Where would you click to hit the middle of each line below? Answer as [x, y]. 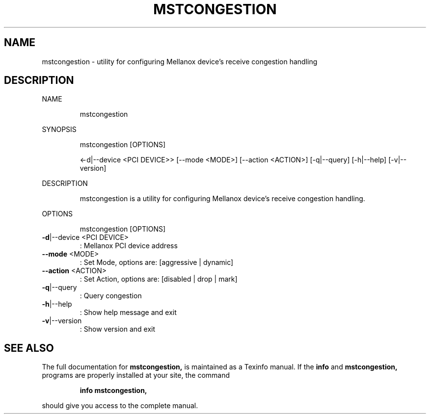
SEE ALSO [29, 348]
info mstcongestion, [113, 391]
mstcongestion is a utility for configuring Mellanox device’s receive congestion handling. [222, 199]
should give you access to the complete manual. [120, 406]
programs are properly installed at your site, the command [136, 375]
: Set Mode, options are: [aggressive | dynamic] [157, 262]
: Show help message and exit [128, 313]
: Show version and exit [118, 329]
